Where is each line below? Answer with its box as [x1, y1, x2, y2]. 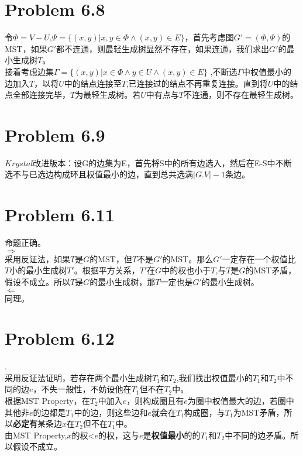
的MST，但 [89, 252, 132, 265]
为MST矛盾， [233, 406, 284, 418]
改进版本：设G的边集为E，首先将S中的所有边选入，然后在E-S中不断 [33, 156, 292, 169]
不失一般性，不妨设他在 [41, 383, 132, 395]
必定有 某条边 [13, 417, 62, 430]
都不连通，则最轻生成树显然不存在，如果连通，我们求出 [56, 42, 270, 54]
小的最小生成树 [9, 264, 67, 276]
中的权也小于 [161, 264, 211, 276]
